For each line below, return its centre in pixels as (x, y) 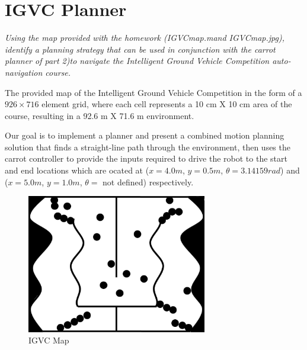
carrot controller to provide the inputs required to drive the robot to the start (146, 158)
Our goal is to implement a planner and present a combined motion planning (145, 135)
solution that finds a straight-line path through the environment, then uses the (148, 147)
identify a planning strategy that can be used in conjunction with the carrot (140, 49)
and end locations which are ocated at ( (77, 170)
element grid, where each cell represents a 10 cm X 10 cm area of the (167, 104)
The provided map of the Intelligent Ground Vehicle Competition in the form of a (153, 92)
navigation (24, 72)
